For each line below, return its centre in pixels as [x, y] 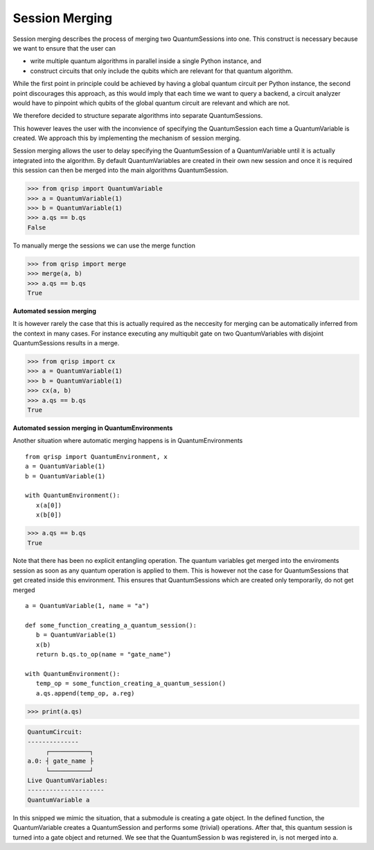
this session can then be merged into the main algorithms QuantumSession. [121, 171]
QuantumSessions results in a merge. [66, 343]
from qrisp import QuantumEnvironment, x [96, 457]
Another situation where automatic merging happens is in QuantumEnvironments [128, 441]
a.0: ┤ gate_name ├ [60, 761]
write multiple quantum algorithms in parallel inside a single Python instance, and [146, 61]
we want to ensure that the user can [64, 48]
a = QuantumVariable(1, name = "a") [87, 606]
